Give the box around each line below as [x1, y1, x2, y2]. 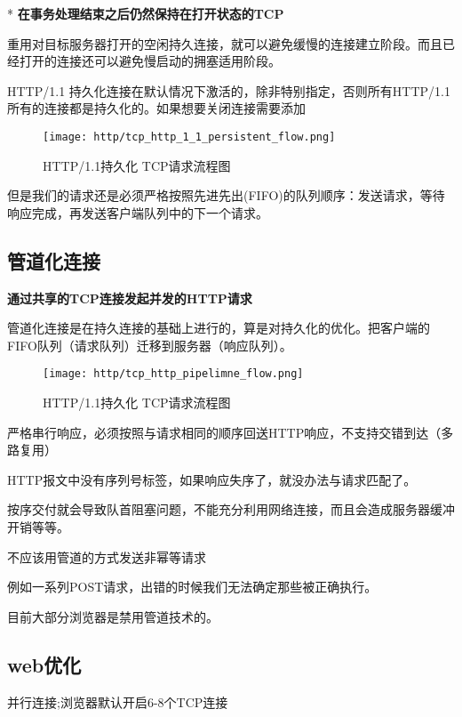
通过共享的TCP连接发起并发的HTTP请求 [7, 288, 252, 307]
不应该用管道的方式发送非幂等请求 [7, 547, 206, 566]
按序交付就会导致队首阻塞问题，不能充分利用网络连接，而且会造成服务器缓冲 [7, 500, 455, 519]
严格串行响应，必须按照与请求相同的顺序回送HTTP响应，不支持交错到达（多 [7, 423, 454, 441]
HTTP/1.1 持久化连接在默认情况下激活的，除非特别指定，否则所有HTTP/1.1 [7, 81, 450, 100]
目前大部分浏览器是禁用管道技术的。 [7, 607, 219, 625]
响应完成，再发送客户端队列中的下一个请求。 [7, 203, 268, 222]
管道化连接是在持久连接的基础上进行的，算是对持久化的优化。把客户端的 [7, 318, 430, 337]
